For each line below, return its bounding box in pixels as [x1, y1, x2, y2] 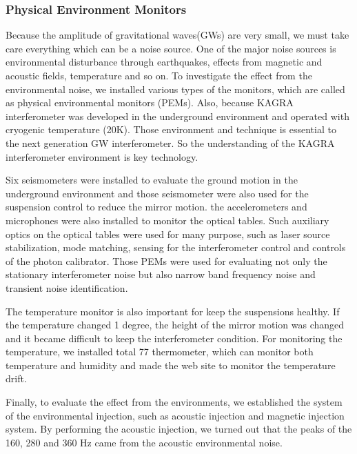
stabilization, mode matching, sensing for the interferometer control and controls [6, 240, 346, 255]
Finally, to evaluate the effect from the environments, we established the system [6, 395, 343, 409]
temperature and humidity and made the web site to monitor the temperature [6, 357, 336, 372]
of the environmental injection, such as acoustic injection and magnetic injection [6, 408, 345, 422]
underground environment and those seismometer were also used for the [6, 186, 309, 200]
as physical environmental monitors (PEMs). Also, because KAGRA [6, 95, 294, 110]
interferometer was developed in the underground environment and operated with [6, 108, 349, 123]
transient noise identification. [6, 280, 128, 295]
